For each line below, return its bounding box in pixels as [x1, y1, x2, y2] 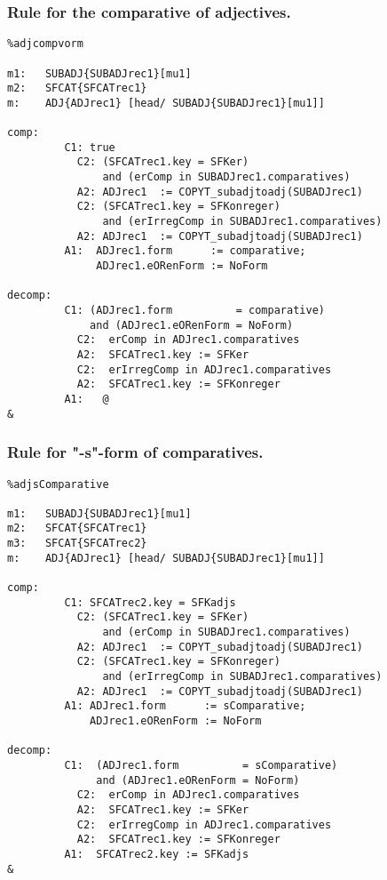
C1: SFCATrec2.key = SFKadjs [64, 596, 236, 609]
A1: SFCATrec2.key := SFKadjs [64, 847, 249, 860]
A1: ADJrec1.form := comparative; [64, 244, 306, 258]
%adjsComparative [7, 477, 109, 491]
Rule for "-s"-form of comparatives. [7, 441, 264, 463]
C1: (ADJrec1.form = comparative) [64, 304, 325, 317]
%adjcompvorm [7, 37, 83, 51]
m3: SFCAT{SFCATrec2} [7, 537, 147, 550]
